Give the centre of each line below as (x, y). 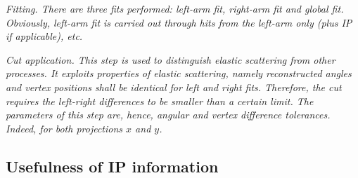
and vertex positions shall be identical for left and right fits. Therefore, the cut (174, 87)
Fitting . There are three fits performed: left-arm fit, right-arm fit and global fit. (175, 8)
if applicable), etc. (44, 36)
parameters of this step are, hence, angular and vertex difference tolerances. (168, 115)
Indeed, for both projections (64, 128)
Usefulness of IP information (112, 166)
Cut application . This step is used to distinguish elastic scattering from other (171, 59)
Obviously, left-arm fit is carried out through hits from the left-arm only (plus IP (179, 22)
